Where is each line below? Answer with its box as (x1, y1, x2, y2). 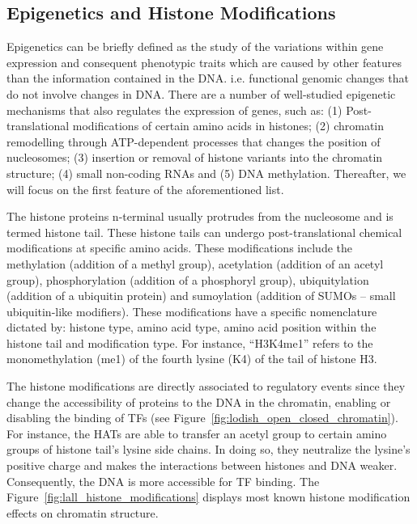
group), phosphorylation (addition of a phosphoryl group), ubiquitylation (6, 271, 369, 288)
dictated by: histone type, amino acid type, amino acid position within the (6, 319, 377, 336)
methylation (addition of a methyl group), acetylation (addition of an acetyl (6, 255, 384, 272)
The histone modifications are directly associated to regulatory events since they (6, 378, 406, 395)
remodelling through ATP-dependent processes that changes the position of (6, 133, 381, 150)
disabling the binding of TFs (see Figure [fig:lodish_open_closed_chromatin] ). (6, 409, 398, 426)
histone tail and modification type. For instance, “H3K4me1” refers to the (6, 334, 373, 351)
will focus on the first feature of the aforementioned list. (6, 180, 284, 197)
